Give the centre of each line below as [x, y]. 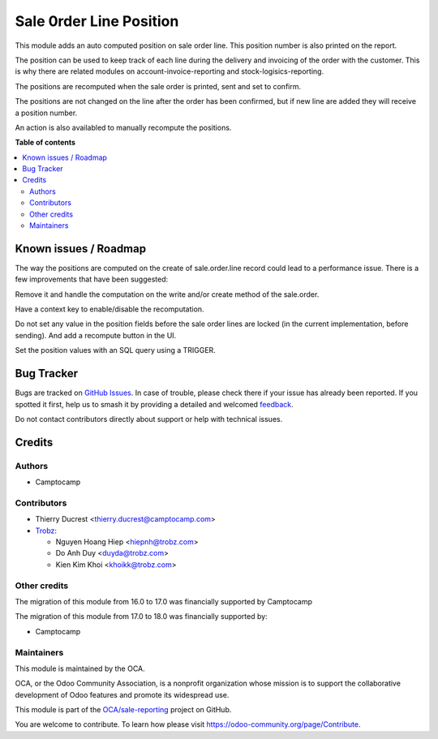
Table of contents [45, 143]
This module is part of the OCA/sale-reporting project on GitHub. [123, 710]
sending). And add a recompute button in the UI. [96, 335]
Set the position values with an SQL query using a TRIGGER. [116, 350]
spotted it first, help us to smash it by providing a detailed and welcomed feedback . [154, 404]
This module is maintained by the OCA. [80, 668]
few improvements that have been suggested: [92, 279]
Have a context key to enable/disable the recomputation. [109, 309]
